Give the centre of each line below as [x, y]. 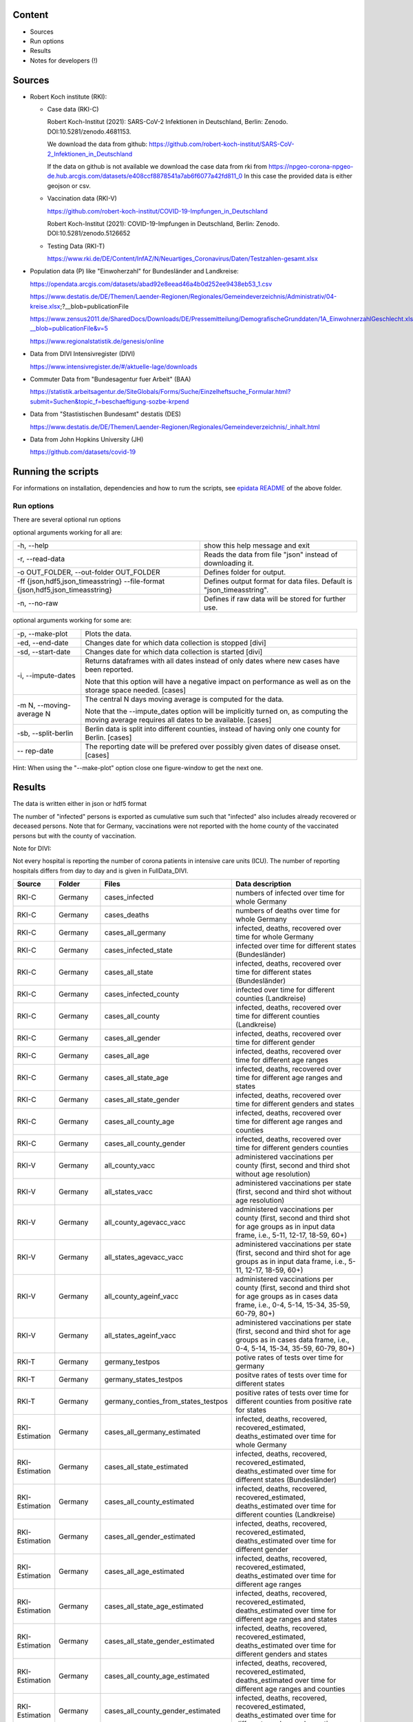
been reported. [109, 670]
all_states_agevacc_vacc [144, 1257]
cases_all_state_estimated [146, 1467]
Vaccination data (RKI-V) [82, 198]
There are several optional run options [67, 519]
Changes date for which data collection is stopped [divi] [176, 643]
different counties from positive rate [294, 1402]
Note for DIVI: [32, 848]
